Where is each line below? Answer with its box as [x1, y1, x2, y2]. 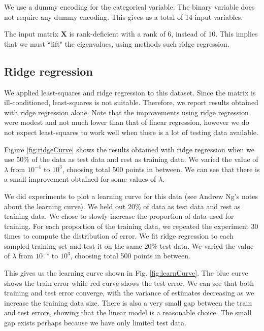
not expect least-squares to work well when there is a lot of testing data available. [4, 126, 258, 137]
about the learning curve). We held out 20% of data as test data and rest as [4, 201, 241, 211]
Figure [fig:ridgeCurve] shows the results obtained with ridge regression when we [4, 144, 254, 154]
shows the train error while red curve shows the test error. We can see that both [4, 277, 254, 288]
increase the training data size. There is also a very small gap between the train [4, 297, 252, 308]
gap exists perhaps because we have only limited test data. [4, 317, 186, 328]
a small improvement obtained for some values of [4, 174, 156, 184]
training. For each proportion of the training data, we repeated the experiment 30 [4, 220, 258, 231]
